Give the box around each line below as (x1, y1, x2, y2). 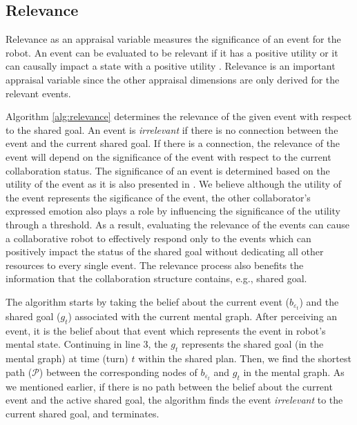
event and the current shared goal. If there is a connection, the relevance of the (6, 136, 340, 150)
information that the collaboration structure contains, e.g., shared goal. (6, 271, 307, 286)
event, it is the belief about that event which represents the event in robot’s (6, 323, 326, 337)
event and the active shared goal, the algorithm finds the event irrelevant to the (6, 393, 343, 407)
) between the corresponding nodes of (39, 364, 197, 379)
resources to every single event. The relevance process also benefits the (6, 257, 304, 272)
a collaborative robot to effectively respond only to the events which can (6, 230, 311, 245)
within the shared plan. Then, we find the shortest (138, 351, 351, 366)
